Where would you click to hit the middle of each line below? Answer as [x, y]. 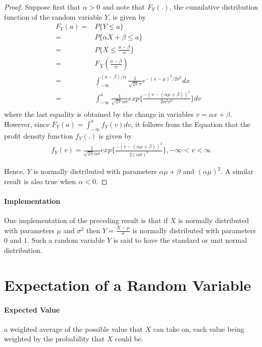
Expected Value [32, 309]
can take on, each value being [199, 329]
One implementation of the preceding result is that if [86, 220]
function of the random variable [53, 16]
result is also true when [40, 181]
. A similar [237, 171]
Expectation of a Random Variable [128, 285]
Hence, [14, 171]
